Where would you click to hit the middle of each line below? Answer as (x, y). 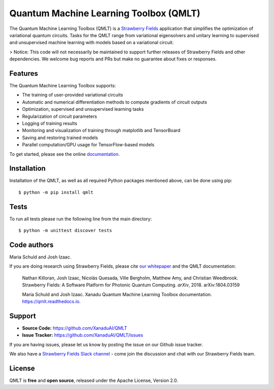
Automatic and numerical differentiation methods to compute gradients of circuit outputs (115, 102)
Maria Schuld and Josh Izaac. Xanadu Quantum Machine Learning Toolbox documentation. (117, 294)
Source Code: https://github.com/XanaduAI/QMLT (75, 328)
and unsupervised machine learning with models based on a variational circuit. (92, 43)
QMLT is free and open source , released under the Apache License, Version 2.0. (94, 380)
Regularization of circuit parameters (60, 116)
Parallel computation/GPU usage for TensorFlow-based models (88, 145)
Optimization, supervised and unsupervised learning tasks (83, 109)
